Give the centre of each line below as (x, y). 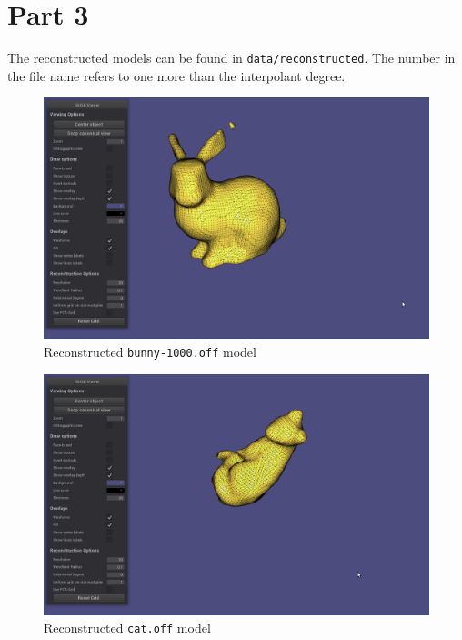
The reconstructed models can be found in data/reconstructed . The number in (231, 58)
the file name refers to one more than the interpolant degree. (176, 75)
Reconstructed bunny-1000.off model (150, 351)
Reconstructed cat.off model (127, 628)
